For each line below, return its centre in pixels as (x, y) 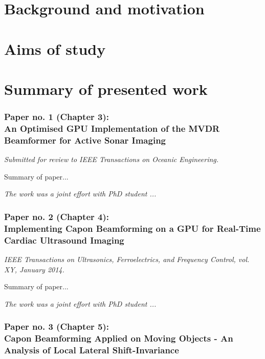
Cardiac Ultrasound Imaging (64, 240)
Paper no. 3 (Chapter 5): (57, 326)
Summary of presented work (106, 88)
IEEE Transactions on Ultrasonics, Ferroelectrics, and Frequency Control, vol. (127, 259)
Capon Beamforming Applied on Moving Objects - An (119, 338)
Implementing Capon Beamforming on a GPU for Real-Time (132, 228)
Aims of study (55, 48)
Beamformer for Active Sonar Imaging (85, 140)
